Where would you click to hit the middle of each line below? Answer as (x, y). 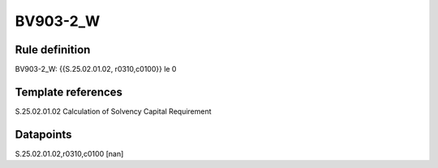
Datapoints (43, 134)
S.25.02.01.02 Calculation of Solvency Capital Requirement (113, 111)
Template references (69, 92)
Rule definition (53, 50)
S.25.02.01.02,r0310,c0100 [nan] (69, 153)
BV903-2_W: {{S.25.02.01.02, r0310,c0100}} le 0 (96, 69)
